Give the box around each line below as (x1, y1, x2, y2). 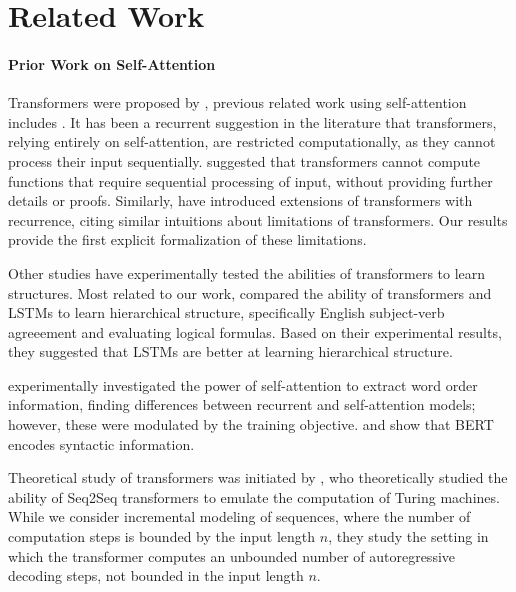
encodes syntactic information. (8, 433, 195, 454)
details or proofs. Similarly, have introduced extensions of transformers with (8, 190, 473, 211)
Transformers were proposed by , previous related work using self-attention (8, 92, 467, 113)
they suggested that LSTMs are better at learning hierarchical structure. (8, 341, 453, 362)
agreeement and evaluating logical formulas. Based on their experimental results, (8, 321, 502, 342)
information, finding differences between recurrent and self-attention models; (8, 394, 476, 415)
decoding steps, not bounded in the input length (8, 565, 304, 586)
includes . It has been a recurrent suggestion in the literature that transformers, (8, 111, 497, 132)
